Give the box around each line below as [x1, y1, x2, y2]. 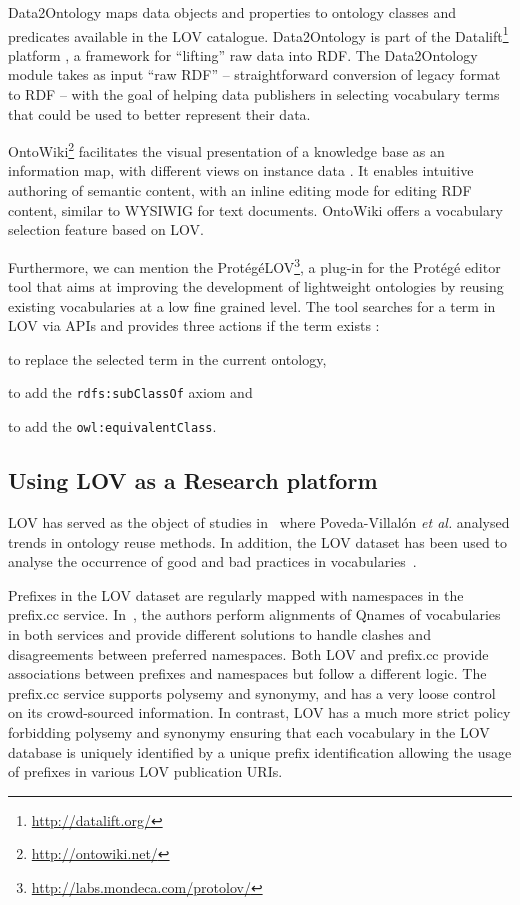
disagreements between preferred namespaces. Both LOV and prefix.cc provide [8, 643, 489, 664]
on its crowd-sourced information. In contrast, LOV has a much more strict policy [8, 702, 511, 723]
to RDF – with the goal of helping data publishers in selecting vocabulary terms [8, 84, 500, 105]
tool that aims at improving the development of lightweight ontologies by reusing [8, 276, 504, 297]
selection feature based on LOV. [8, 219, 204, 240]
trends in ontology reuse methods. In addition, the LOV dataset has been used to [8, 531, 507, 552]
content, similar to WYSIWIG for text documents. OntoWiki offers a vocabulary [8, 199, 503, 220]
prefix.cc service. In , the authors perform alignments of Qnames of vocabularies [8, 604, 501, 625]
